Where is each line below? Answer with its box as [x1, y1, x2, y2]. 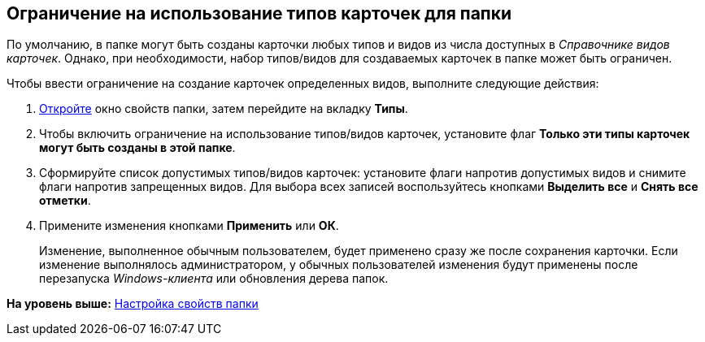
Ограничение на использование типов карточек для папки [7, 3, 512, 24]
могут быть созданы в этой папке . [39, 141, 236, 155]
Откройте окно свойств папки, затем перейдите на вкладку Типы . [39, 102, 408, 116]
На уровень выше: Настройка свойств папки [7, 297, 259, 311]
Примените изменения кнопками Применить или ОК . [39, 219, 339, 233]
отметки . [39, 193, 91, 208]
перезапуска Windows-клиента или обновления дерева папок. [39, 271, 389, 286]
